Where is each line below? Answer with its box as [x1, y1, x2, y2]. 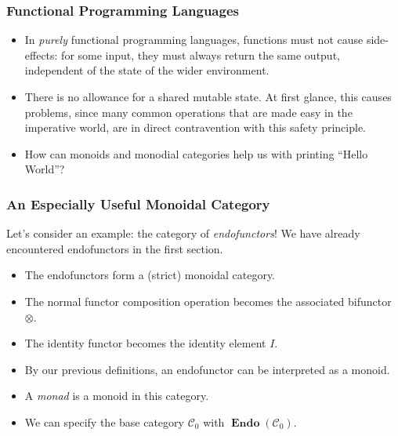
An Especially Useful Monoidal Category [6, 194, 270, 213]
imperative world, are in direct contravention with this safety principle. [24, 119, 366, 136]
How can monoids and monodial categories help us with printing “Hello [24, 145, 368, 162]
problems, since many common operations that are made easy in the [24, 104, 353, 120]
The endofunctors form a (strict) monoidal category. [24, 267, 276, 283]
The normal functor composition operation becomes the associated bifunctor [24, 292, 392, 309]
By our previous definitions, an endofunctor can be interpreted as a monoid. [24, 361, 390, 377]
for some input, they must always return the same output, [61, 46, 340, 63]
